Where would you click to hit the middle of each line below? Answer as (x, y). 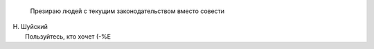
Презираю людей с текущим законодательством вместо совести (127, 11)
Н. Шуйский (30, 27)
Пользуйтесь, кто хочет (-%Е (68, 36)
